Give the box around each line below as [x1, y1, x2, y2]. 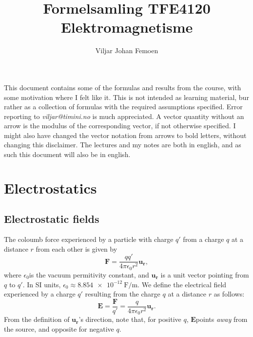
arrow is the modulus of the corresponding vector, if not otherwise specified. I [4, 120, 236, 131]
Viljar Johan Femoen [95, 45, 158, 56]
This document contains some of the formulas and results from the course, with [4, 82, 241, 92]
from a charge [183, 234, 224, 244]
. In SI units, [22, 279, 61, 289]
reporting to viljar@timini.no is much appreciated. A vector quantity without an [4, 111, 244, 121]
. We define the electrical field [137, 279, 227, 289]
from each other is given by [36, 243, 117, 254]
